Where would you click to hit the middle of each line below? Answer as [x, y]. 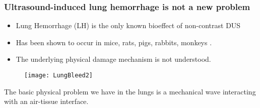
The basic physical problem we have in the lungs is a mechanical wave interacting [130, 91]
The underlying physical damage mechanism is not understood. [113, 59]
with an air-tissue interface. [46, 101]
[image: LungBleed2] [59, 75]
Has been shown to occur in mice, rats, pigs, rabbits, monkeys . [114, 42]
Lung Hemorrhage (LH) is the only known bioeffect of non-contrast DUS [128, 25]
